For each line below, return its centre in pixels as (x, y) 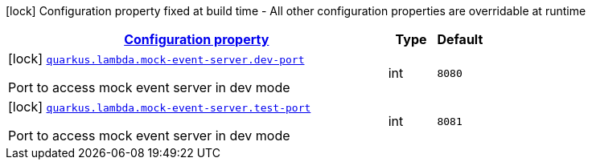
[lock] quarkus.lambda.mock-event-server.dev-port (156, 59)
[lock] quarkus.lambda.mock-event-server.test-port (160, 107)
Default (460, 39)
